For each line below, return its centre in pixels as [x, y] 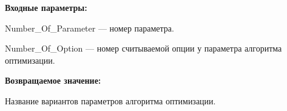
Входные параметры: [46, 7]
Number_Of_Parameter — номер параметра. [89, 28]
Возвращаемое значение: [53, 80]
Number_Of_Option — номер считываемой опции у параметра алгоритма [143, 48]
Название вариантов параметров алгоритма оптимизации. [110, 100]
